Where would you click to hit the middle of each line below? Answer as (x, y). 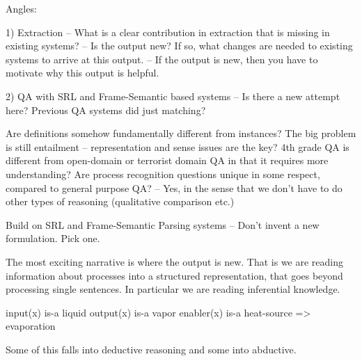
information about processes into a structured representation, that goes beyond (174, 275)
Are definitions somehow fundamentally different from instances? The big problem (181, 133)
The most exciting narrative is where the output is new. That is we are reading (175, 261)
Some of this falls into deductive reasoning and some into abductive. (151, 349)
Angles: (21, 8)
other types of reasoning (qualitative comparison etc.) (120, 201)
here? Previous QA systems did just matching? (106, 110)
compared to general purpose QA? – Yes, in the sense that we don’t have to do (174, 187)
